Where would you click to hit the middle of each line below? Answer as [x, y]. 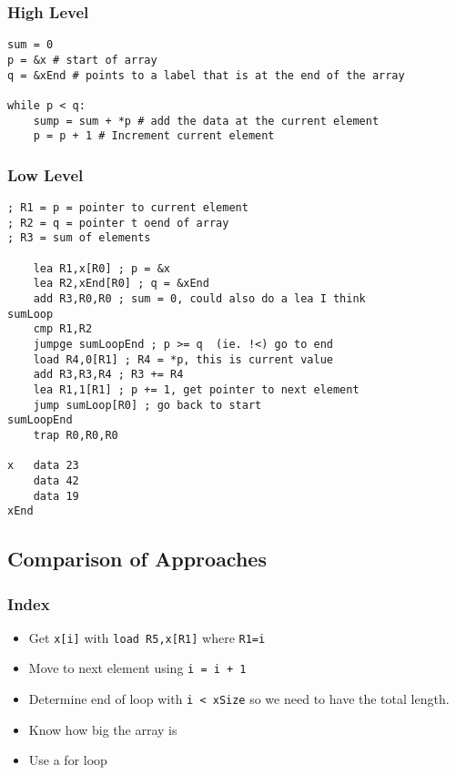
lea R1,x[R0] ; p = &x [101, 268]
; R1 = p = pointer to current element [128, 208]
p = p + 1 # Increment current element [154, 136]
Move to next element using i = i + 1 [137, 668]
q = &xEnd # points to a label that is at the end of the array [206, 75]
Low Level [46, 174]
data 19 [56, 496]
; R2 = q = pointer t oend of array [118, 223]
